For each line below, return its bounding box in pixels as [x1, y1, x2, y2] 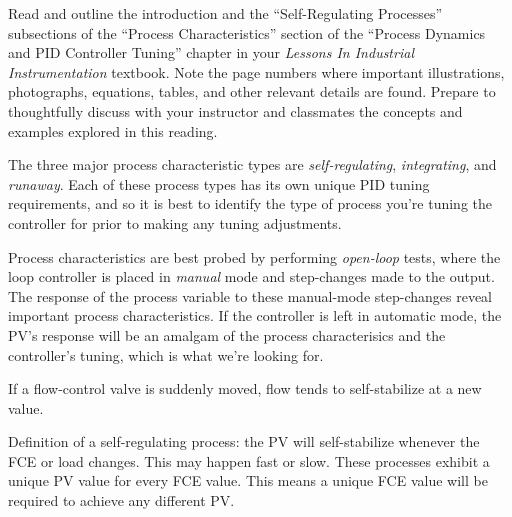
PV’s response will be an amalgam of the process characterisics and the [8, 324, 446, 345]
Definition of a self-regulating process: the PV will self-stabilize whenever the [8, 431, 480, 452]
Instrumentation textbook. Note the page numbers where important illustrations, [8, 61, 505, 82]
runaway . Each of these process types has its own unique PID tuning [8, 173, 430, 194]
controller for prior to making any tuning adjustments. [8, 212, 342, 233]
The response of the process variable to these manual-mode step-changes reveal [8, 285, 493, 306]
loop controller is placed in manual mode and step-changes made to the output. [8, 266, 495, 287]
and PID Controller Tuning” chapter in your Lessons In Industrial [8, 42, 414, 63]
